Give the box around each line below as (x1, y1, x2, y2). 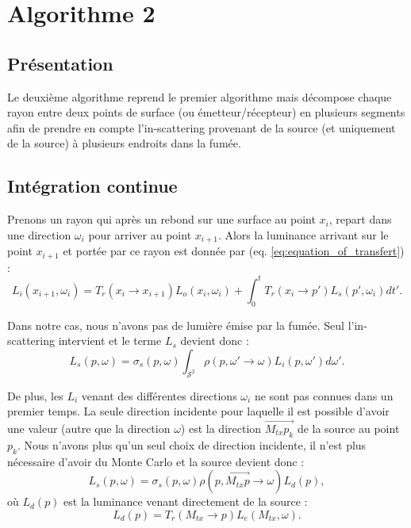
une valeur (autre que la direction (7, 419, 171, 436)
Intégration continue (7, 174, 178, 198)
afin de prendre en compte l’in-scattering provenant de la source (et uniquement (7, 119, 396, 136)
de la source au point (297, 419, 400, 436)
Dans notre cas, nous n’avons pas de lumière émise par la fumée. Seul (7, 316, 345, 333)
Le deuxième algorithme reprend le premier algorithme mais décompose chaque (7, 88, 392, 105)
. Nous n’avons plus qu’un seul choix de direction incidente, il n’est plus (17, 436, 367, 453)
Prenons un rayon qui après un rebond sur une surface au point (7, 211, 316, 228)
